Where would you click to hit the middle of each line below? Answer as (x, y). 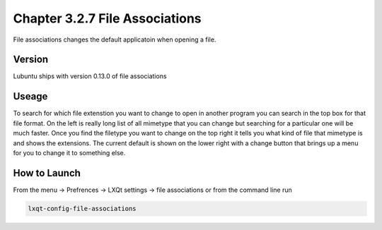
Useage (30, 96)
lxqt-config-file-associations (82, 208)
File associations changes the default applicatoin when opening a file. (115, 40)
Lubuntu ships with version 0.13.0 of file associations (90, 76)
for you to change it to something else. (69, 152)
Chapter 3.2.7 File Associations (107, 18)
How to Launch (47, 173)
